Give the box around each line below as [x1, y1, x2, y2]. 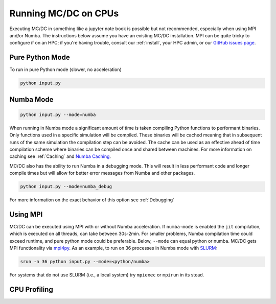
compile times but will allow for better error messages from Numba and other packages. [9, 170, 195, 176]
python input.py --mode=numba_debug [20, 184, 112, 190]
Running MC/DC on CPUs [9, 8, 119, 19]
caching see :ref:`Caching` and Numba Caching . [9, 153, 111, 159]
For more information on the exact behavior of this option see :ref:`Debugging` [9, 197, 175, 203]
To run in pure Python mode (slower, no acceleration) [9, 66, 122, 73]
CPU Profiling [9, 285, 53, 294]
